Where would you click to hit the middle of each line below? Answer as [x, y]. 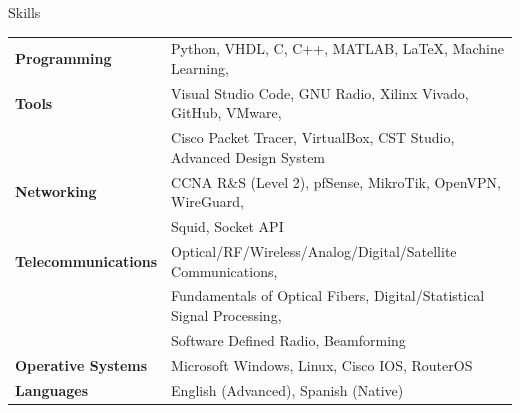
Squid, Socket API [227, 226]
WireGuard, [208, 201]
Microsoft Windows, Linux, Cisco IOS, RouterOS [322, 364]
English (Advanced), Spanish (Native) [287, 389]
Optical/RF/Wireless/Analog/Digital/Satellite [314, 250]
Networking [56, 191]
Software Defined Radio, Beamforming [288, 339]
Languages [52, 389]
